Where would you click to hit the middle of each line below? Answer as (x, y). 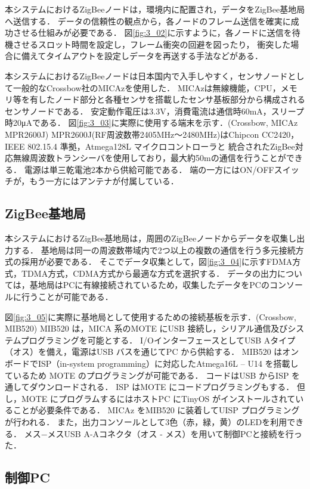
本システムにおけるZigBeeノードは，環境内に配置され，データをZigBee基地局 (155, 9)
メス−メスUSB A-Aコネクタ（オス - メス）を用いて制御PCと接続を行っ (163, 433)
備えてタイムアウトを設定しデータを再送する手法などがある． (142, 56)
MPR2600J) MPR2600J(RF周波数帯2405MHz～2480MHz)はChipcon (132, 134)
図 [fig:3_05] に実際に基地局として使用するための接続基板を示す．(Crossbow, (151, 316)
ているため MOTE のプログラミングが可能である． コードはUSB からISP (147, 375)
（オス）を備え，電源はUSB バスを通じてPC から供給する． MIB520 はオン (152, 352)
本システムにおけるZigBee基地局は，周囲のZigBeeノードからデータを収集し (151, 238)
